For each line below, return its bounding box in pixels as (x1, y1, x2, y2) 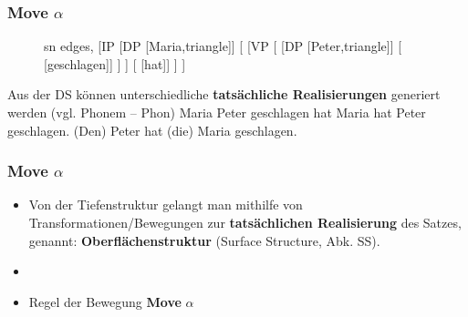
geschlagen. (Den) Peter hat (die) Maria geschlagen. (7, 120, 297, 139)
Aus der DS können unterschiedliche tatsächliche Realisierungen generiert (7, 85, 441, 104)
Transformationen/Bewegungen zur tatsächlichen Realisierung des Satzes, (28, 213, 462, 231)
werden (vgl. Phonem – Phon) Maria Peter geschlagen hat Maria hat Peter (7, 103, 426, 121)
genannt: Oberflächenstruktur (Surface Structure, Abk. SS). (28, 230, 380, 250)
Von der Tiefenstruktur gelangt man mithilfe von (28, 195, 303, 214)
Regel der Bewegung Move (28, 291, 182, 311)
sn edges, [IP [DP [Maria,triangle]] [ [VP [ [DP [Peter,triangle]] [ (44, 36, 402, 56)
